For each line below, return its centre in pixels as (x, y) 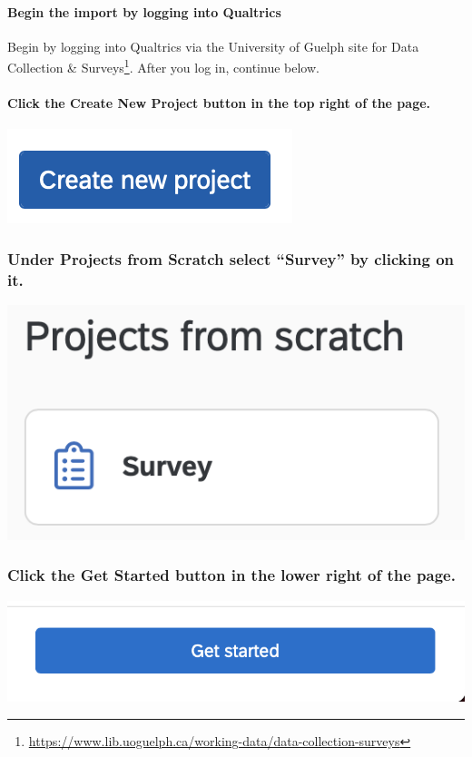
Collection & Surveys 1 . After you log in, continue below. (163, 66)
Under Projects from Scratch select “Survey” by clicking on (231, 258)
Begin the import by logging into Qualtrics (144, 11)
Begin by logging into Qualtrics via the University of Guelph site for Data (213, 46)
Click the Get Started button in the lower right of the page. (231, 575)
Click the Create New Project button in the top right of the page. (219, 103)
